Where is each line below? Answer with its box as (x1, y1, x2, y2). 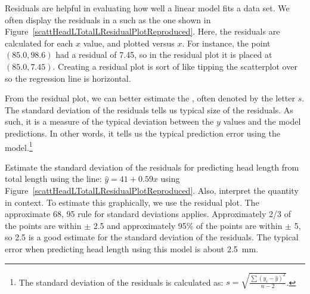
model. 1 (5, 139, 33, 153)
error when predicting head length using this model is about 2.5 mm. (5, 242, 259, 255)
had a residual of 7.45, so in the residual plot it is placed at (55, 48, 272, 61)
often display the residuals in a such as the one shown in (5, 13, 211, 26)
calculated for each (5, 36, 73, 49)
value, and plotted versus (83, 36, 175, 49)
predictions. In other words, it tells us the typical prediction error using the (5, 126, 280, 139)
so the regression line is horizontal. (5, 72, 131, 84)
